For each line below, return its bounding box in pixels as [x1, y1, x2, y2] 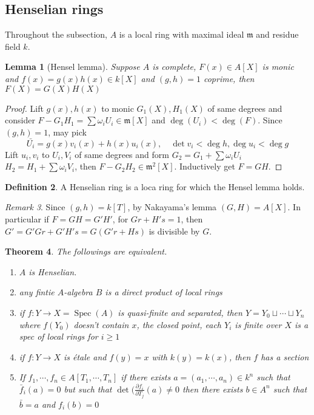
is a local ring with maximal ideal [119, 28, 244, 41]
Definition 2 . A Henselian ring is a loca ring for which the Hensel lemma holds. [5, 180, 305, 193]
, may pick [48, 125, 87, 138]
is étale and [63, 350, 107, 363]
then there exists [182, 382, 243, 395]
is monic [262, 60, 294, 73]
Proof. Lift [5, 101, 44, 114]
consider [5, 114, 35, 126]
